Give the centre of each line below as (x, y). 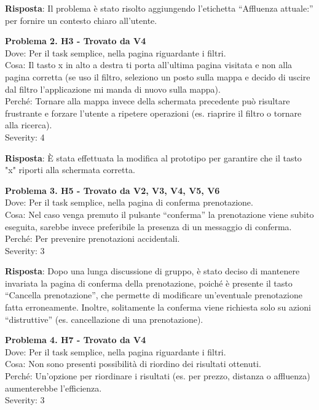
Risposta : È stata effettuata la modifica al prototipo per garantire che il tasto (153, 157)
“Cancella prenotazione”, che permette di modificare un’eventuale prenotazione (154, 295)
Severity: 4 (25, 137)
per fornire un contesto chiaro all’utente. (81, 20)
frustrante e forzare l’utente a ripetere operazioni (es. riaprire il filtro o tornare (153, 113)
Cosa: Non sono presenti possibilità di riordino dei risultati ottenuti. (133, 364)
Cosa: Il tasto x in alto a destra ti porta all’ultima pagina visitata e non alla (149, 65)
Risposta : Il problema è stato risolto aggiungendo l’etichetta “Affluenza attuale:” (159, 8)
